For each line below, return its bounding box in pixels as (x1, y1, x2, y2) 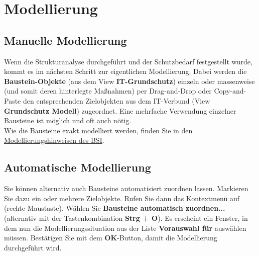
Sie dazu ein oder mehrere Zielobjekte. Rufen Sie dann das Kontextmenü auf (4, 193, 240, 203)
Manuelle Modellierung (4, 32, 127, 48)
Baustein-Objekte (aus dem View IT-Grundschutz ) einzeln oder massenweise (4, 75, 255, 86)
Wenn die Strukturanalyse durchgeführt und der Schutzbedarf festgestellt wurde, (4, 56, 252, 66)
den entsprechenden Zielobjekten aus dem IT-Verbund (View (23, 95, 210, 106)
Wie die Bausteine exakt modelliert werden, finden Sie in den (4, 125, 193, 135)
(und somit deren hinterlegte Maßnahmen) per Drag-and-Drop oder (4, 86, 212, 96)
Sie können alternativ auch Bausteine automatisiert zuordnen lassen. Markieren (4, 183, 248, 194)
